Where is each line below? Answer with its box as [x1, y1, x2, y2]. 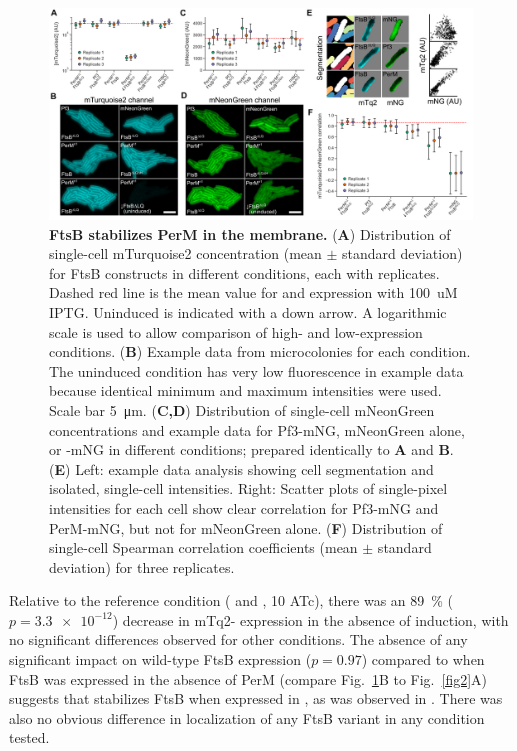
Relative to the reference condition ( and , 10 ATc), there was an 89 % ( [9, 590, 454, 611]
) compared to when [361, 649, 485, 670]
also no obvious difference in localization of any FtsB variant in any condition [9, 707, 485, 728]
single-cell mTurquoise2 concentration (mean [49, 243, 322, 264]
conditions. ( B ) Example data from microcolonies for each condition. [49, 341, 471, 362]
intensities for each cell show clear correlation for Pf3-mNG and [49, 497, 439, 518]
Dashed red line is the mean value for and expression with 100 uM [49, 282, 458, 303]
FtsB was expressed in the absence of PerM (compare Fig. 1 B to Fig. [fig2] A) [9, 668, 488, 689]
